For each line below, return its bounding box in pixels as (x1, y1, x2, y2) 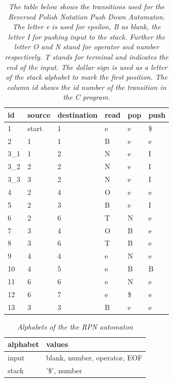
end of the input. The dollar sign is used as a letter (6, 61, 167, 72)
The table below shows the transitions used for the (8, 1, 165, 11)
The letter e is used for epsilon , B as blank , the (12, 21, 161, 32)
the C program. (63, 92, 110, 102)
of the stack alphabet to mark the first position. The (6, 71, 168, 82)
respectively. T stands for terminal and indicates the (5, 51, 168, 62)
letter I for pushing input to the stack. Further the (8, 31, 165, 42)
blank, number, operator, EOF (46, 352, 143, 363)
